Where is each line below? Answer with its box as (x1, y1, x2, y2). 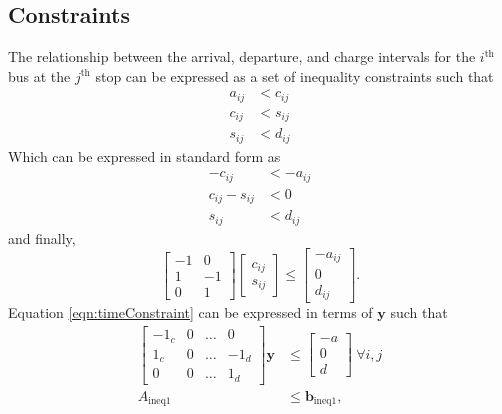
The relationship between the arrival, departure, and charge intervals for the (8, 46, 476, 67)
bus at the (8, 65, 71, 86)
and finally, (8, 227, 76, 248)
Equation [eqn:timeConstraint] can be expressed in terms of (8, 302, 373, 323)
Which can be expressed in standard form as (8, 145, 281, 166)
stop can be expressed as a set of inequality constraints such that (95, 65, 494, 86)
